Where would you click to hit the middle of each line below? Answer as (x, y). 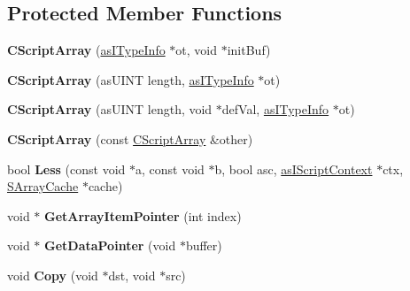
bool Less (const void (66, 168)
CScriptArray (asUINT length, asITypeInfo (131, 79)
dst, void (132, 275)
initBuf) (249, 50)
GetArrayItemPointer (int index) (143, 215)
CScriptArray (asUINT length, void (110, 109)
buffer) (204, 245)
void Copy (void (53, 275)
